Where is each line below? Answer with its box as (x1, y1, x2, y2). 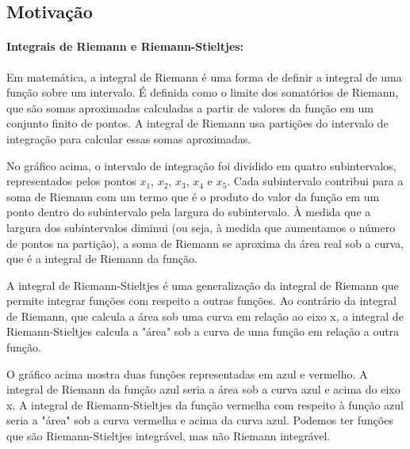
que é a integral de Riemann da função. (6, 250, 197, 267)
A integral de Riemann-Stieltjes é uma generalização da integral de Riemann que (6, 276, 399, 293)
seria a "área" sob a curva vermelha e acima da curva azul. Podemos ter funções (6, 412, 393, 428)
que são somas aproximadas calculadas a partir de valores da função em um (6, 99, 374, 116)
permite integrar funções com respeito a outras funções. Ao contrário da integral (6, 292, 397, 309)
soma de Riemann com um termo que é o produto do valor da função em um (6, 188, 380, 204)
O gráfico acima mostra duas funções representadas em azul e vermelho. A (6, 365, 368, 382)
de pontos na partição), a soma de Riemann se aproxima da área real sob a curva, (6, 234, 404, 251)
